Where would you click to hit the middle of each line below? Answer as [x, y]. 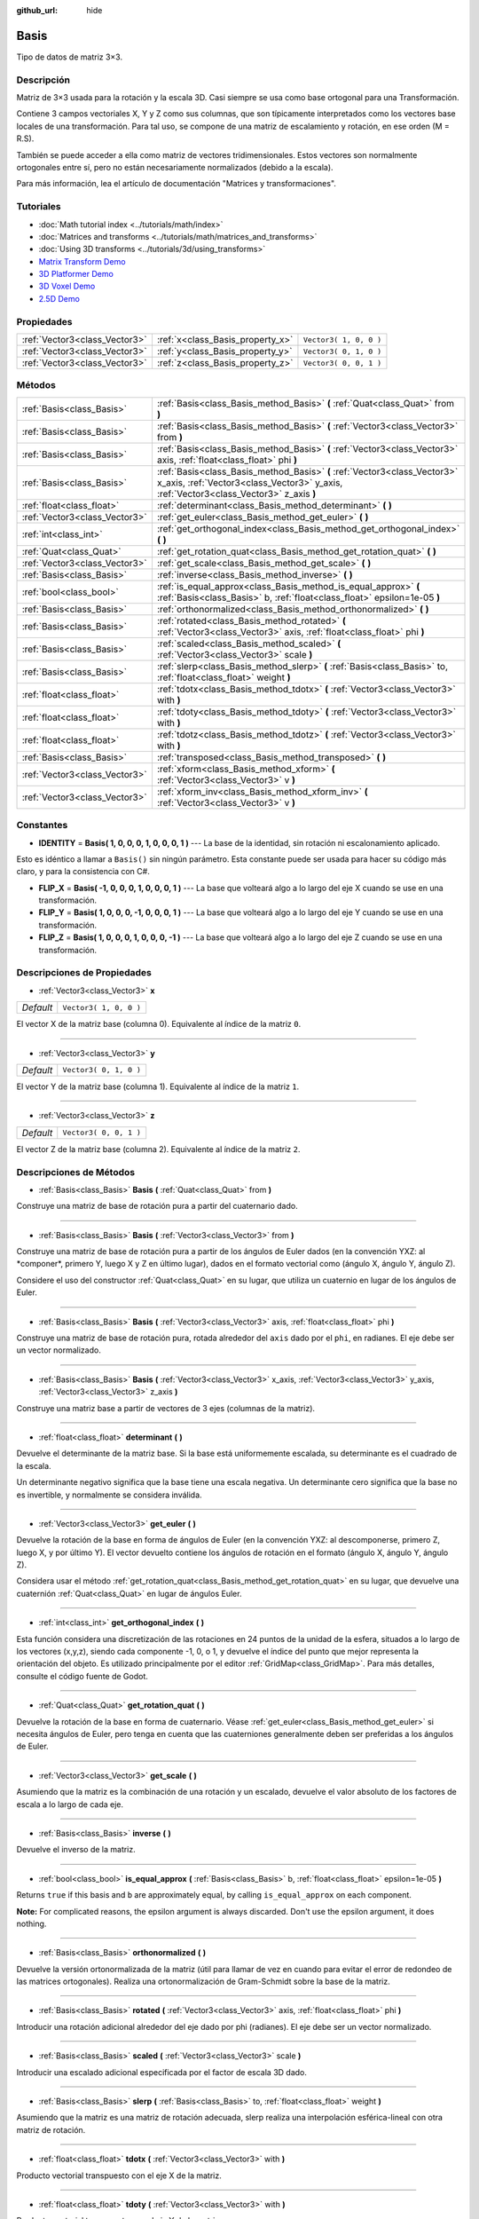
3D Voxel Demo [67, 286]
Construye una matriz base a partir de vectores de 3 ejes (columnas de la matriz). [165, 1408]
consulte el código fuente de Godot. [82, 1676]
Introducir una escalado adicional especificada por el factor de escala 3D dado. [162, 2072]
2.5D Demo [59, 298]
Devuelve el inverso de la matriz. [76, 1850]
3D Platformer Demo [76, 274]
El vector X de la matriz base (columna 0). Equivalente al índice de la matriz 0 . [159, 1024]
